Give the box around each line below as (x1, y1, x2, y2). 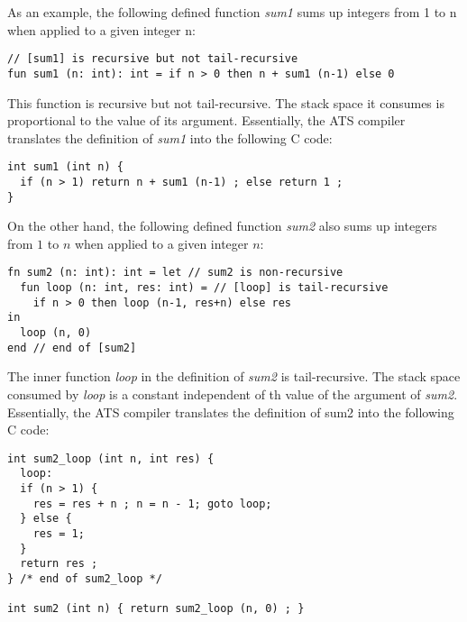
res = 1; (32, 527, 85, 541)
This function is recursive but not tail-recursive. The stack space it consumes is (7, 93, 444, 112)
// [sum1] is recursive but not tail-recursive (7, 52, 298, 66)
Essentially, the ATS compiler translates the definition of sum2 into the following (7, 402, 454, 421)
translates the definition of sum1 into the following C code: (7, 128, 333, 147)
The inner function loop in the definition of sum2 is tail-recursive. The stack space (7, 367, 461, 386)
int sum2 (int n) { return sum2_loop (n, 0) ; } (7, 602, 305, 616)
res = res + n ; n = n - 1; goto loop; (32, 497, 272, 510)
